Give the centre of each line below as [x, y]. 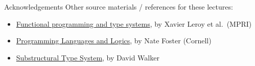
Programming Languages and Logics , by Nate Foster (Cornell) [114, 41]
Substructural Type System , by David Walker [88, 57]
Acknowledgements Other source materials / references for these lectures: [119, 7]
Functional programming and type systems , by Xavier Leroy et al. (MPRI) [134, 23]
